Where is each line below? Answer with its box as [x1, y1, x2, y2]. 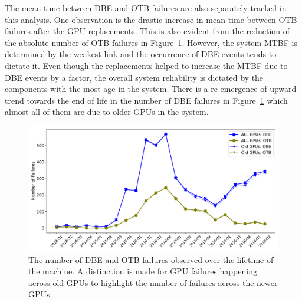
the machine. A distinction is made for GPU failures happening [28, 265, 257, 277]
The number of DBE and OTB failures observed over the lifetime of [28, 253, 274, 265]
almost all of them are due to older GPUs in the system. [5, 106, 209, 118]
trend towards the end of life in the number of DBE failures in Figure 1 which [5, 94, 288, 106]
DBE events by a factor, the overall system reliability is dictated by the [5, 71, 264, 83]
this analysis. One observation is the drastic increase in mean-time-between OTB [5, 13, 297, 25]
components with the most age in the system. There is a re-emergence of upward [5, 83, 297, 95]
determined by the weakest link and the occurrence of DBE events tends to [5, 48, 277, 60]
